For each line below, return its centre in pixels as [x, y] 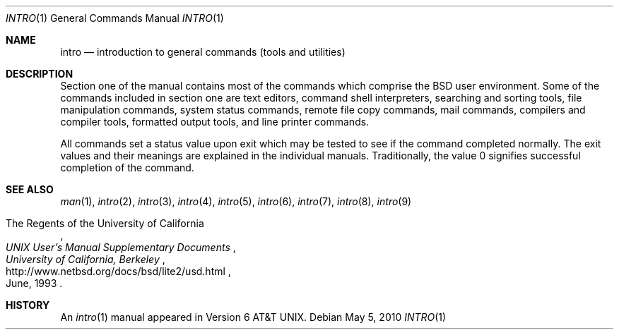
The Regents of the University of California [105, 223]
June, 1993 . [34, 283]
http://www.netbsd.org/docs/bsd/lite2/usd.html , [118, 271]
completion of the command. [127, 167]
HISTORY [28, 305]
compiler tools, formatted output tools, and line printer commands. [215, 122]
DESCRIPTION [40, 74]
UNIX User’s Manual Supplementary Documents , [121, 247]
